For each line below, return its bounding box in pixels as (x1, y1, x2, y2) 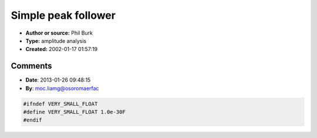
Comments (11, 61, 52, 71)
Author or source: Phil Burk (25, 29, 93, 36)
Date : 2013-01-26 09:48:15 (25, 76, 91, 83)
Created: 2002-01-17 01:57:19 (25, 46, 98, 53)
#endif (23, 117, 42, 123)
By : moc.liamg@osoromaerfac (25, 85, 99, 92)
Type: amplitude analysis (25, 37, 87, 44)
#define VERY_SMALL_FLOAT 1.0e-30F (23, 109, 126, 115)
